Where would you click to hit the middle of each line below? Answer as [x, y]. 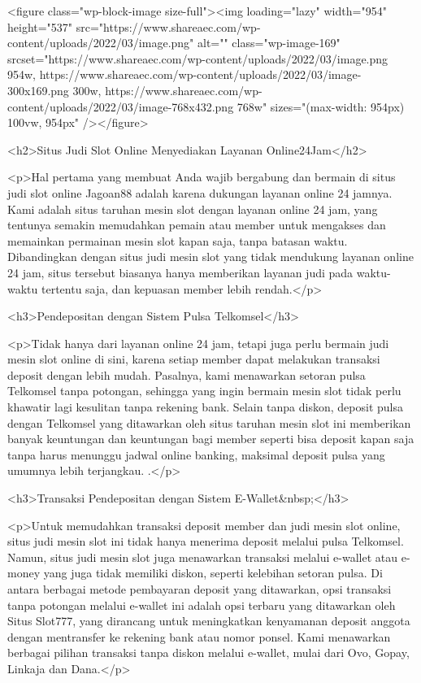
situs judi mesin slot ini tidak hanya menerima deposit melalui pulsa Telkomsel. [206, 541]
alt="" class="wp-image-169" [269, 43]
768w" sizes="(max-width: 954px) [321, 106]
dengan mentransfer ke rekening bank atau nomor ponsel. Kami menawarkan [199, 636]
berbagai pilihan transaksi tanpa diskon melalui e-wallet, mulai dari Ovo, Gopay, [208, 653]
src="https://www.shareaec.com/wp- [168, 26]
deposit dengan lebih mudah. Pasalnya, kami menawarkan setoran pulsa [187, 374]
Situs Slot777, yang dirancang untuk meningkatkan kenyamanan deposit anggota [209, 621]
